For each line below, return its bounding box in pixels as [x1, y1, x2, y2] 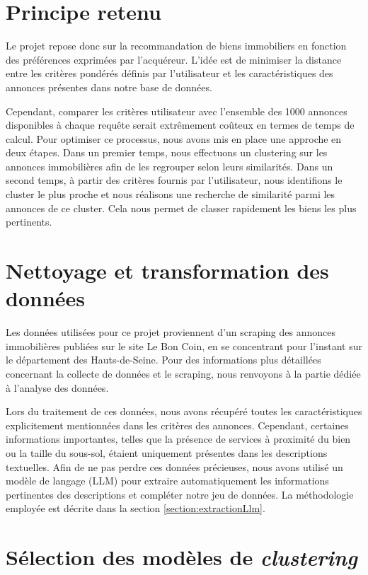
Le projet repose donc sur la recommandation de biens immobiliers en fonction [6, 38, 347, 53]
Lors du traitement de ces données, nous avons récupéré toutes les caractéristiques [6, 404, 362, 419]
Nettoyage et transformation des [6, 256, 329, 285]
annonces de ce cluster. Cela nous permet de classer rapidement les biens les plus [6, 200, 357, 215]
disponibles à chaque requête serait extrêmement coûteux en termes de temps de [6, 117, 355, 132]
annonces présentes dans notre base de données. [6, 79, 212, 94]
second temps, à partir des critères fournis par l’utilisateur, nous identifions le [6, 173, 343, 187]
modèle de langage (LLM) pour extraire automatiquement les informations [6, 473, 329, 488]
